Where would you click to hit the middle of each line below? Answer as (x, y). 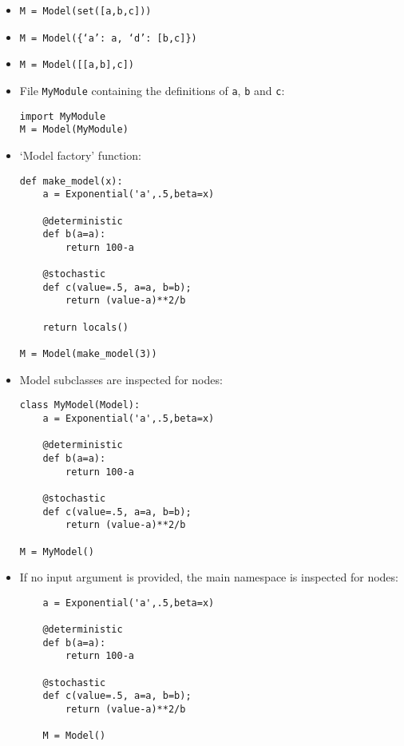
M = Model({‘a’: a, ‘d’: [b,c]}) (108, 38)
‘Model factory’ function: (80, 155)
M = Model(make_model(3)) (88, 354)
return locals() (85, 327)
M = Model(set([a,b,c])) (85, 11)
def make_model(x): (71, 181)
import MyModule (63, 116)
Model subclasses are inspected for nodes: (121, 379)
